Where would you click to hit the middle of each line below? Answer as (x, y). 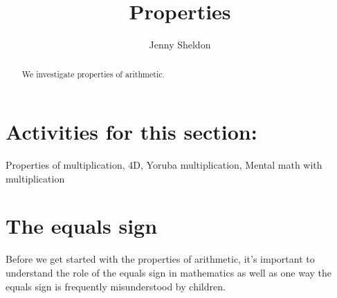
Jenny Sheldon (180, 45)
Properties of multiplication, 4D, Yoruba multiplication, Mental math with (164, 165)
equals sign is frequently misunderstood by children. (116, 286)
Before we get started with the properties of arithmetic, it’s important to (160, 259)
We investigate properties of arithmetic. (93, 74)
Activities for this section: (131, 132)
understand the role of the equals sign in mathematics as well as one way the (169, 273)
